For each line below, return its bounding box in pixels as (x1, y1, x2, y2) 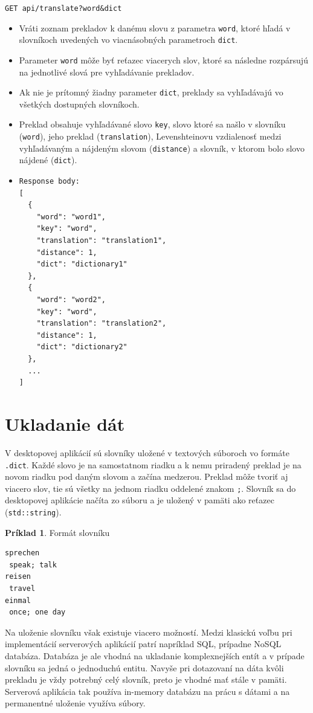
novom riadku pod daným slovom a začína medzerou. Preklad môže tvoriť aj (5, 470, 288, 483)
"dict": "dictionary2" (36, 343, 127, 352)
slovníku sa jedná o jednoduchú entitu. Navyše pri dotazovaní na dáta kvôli (5, 661, 284, 674)
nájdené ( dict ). (19, 153, 77, 166)
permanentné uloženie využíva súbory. (5, 697, 146, 709)
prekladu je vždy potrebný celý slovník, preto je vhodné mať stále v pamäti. (5, 673, 287, 686)
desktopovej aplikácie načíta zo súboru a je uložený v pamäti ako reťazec (5, 494, 274, 506)
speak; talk (9, 560, 57, 569)
